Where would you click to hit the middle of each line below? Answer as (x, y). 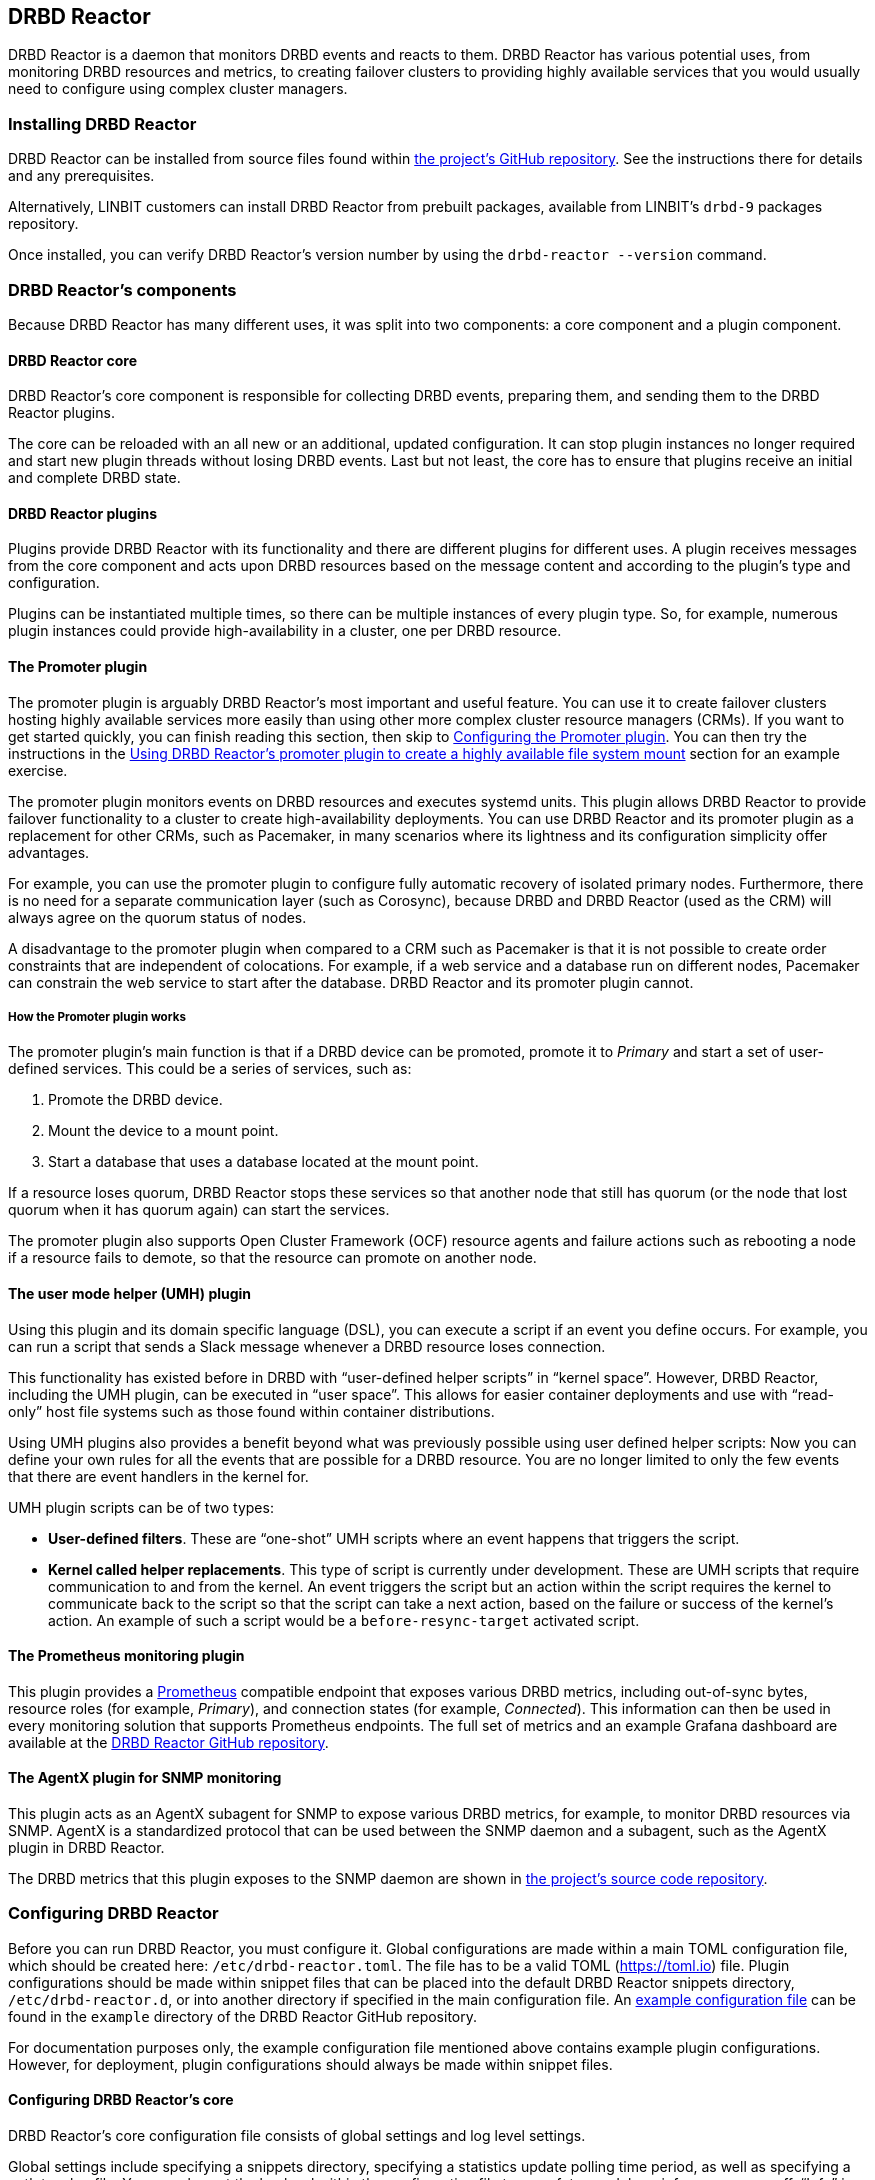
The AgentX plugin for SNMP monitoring (145, 1778)
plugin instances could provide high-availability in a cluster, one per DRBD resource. (285, 631)
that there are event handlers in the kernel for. (158, 1476)
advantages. (49, 852)
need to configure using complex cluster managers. (178, 89)
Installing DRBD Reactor (102, 123)
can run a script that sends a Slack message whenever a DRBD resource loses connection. (307, 1346)
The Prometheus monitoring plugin (126, 1656)
